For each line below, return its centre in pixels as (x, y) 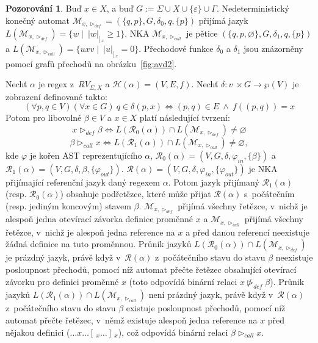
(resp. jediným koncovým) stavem (68, 206)
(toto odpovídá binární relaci (183, 281)
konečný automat (38, 20)
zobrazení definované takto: (56, 96)
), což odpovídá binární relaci (173, 332)
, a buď (120, 8)
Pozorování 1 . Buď (44, 8)
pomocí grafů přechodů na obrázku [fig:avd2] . (91, 63)
